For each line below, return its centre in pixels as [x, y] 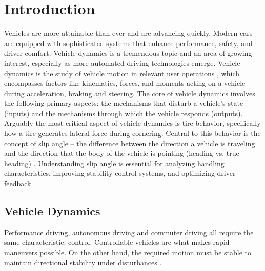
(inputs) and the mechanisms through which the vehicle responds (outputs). [124, 113]
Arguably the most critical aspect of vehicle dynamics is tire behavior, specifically [132, 123]
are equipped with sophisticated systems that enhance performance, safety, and [128, 43]
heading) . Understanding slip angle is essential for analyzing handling [114, 163]
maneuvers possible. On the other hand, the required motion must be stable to [128, 252]
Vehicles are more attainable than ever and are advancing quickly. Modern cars [128, 33]
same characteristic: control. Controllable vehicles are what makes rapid [117, 242]
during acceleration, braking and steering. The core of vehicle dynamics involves [130, 93]
